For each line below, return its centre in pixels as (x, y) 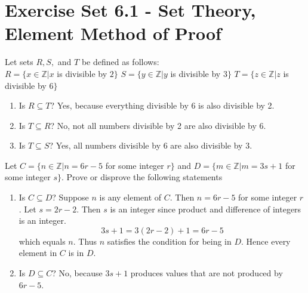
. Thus (85, 241)
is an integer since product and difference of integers (206, 209)
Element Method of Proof (113, 33)
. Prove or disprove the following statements (142, 177)
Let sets (19, 62)
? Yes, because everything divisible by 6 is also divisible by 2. (162, 105)
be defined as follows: (120, 62)
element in (38, 253)
